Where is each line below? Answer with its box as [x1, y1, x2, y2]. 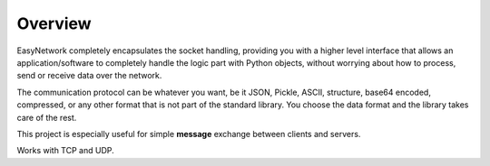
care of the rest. [16, 112, 77, 123]
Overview [16, 14, 92, 33]
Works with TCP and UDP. [16, 145, 115, 156]
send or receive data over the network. [16, 70, 162, 81]
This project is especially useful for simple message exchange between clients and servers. [16, 128, 361, 139]
